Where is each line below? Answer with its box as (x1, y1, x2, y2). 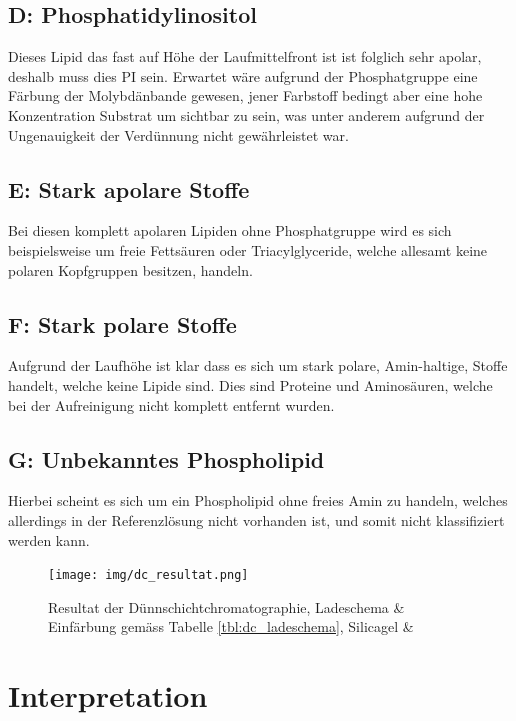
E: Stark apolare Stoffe (8, 173, 250, 204)
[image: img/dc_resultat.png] (48, 568, 249, 583)
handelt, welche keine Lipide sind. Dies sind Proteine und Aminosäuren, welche (8, 374, 493, 395)
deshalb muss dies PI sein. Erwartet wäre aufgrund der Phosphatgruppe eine (8, 65, 478, 86)
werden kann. (8, 529, 90, 550)
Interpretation (8, 675, 208, 716)
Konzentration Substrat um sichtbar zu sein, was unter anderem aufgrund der (8, 104, 485, 125)
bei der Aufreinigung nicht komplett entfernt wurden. (8, 394, 335, 415)
